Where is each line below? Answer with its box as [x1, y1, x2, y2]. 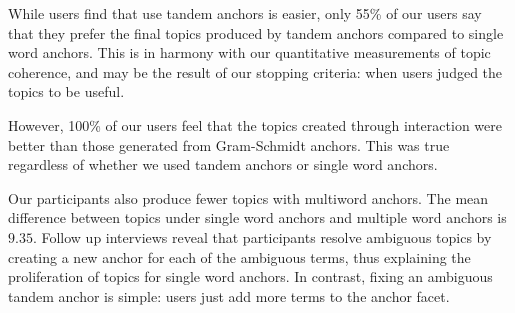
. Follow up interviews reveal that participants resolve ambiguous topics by [32, 226, 492, 247]
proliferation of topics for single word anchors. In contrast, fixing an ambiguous [8, 266, 493, 287]
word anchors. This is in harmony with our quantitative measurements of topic [8, 42, 491, 63]
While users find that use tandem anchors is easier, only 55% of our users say [8, 3, 482, 23]
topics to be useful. [8, 81, 125, 102]
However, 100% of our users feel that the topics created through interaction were [8, 114, 502, 135]
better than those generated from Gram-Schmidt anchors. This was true [8, 134, 450, 155]
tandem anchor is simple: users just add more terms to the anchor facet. [8, 285, 450, 306]
